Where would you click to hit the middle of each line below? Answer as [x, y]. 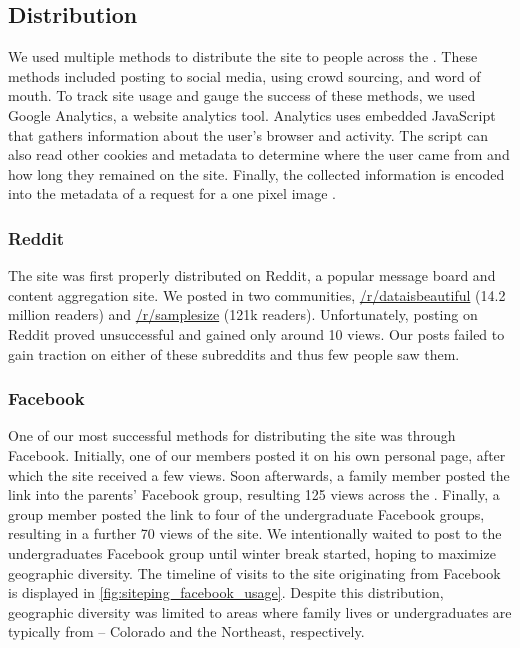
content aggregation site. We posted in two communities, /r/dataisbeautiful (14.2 [257, 294]
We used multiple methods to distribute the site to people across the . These [243, 56]
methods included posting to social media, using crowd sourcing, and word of [244, 75]
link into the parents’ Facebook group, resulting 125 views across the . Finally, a [254, 494]
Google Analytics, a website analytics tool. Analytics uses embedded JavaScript [252, 114]
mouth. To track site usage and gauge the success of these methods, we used [242, 95]
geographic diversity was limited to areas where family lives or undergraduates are [260, 611]
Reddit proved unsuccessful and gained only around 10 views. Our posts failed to [256, 333]
